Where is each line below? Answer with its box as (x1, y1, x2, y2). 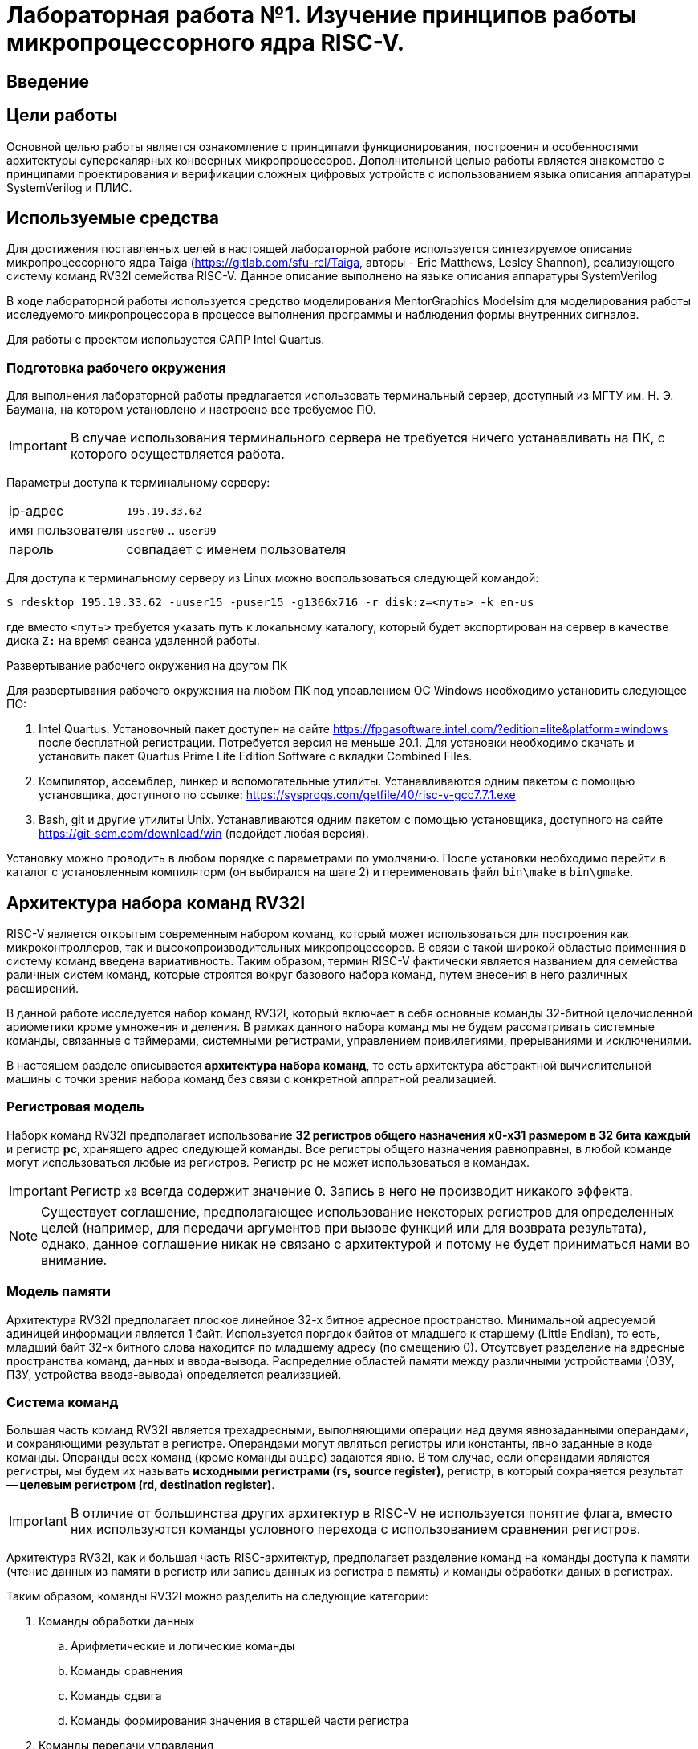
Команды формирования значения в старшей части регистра (71, 1714, 409, 1728)
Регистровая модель (6, 1099, 144, 1115)
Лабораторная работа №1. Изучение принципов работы (6, 2, 637, 29)
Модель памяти (6, 1283, 111, 1300)
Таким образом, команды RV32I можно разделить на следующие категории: (6, 1589, 428, 1604)
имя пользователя (9, 522, 124, 539)
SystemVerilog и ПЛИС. (6, 180, 132, 194)
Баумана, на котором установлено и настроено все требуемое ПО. (6, 402, 376, 417)
